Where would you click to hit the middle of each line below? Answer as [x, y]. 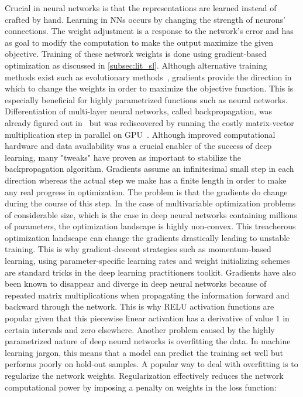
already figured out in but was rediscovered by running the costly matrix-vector [149, 122]
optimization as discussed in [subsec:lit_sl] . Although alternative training [136, 65]
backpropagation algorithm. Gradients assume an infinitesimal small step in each [149, 169]
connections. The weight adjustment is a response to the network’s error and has [149, 31]
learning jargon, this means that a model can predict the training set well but [144, 352]
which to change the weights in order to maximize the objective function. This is [149, 88]
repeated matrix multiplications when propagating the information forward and [147, 295]
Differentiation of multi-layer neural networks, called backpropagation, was [139, 111]
